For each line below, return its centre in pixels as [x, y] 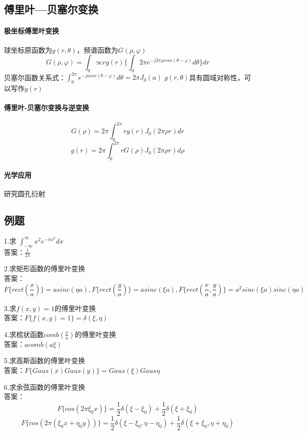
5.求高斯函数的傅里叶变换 [44, 360]
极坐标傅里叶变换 [31, 31]
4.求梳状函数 [24, 334]
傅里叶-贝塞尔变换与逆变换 [47, 108]
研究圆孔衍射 [25, 194]
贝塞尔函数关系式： [35, 77]
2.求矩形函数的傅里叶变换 [44, 268]
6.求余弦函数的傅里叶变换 [44, 387]
